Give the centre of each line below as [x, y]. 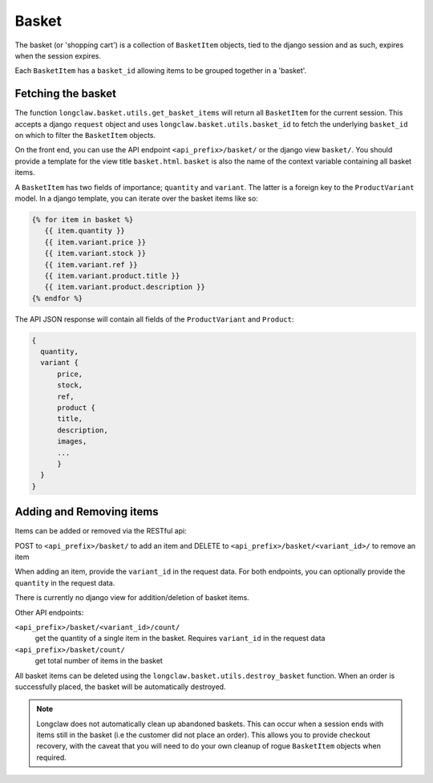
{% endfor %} [57, 298]
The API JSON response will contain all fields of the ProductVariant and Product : [154, 319]
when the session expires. [58, 55]
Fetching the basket [65, 93]
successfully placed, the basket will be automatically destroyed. [120, 687]
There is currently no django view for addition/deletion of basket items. [132, 598]
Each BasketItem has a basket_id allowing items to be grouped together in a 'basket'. [161, 71]
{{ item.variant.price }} [95, 242]
